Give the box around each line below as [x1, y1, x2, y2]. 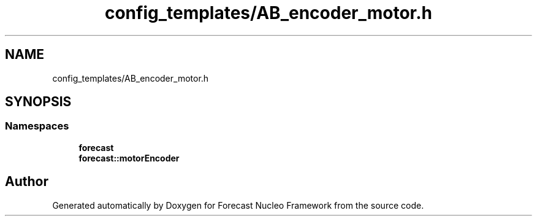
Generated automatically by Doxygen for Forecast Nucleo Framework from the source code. [52, 200, 424, 211]
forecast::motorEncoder [78, 152, 180, 163]
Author [5, 174, 48, 190]
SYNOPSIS [5, 94, 72, 110]
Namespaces [5, 120, 69, 133]
